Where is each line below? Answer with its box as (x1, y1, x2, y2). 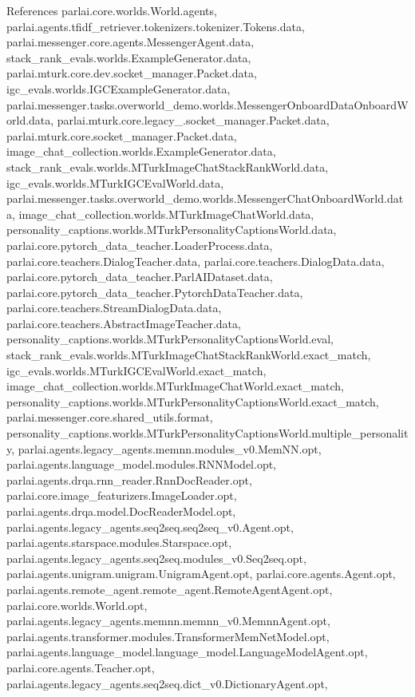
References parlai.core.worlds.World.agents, (6, 2, 217, 18)
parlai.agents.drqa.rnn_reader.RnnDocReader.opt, (6, 471, 252, 488)
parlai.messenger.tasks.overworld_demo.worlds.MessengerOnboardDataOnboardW (6, 96, 409, 113)
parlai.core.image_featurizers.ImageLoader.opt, (6, 487, 237, 504)
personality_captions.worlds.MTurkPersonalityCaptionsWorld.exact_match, (6, 393, 379, 410)
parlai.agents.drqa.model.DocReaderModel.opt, (6, 503, 236, 519)
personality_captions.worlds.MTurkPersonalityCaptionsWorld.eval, (6, 331, 334, 347)
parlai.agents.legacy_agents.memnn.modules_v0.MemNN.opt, (18, 440, 322, 457)
